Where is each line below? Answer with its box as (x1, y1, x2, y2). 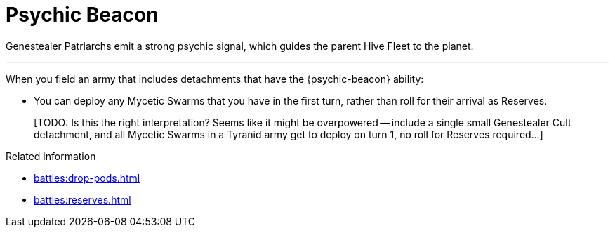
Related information (6, 149, 96, 162)
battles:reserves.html (34, 193, 131, 206)
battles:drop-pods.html (34, 171, 140, 184)
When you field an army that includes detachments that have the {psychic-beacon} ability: (6, 72, 424, 85)
